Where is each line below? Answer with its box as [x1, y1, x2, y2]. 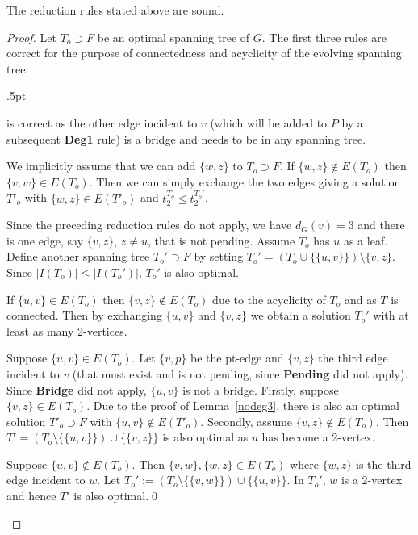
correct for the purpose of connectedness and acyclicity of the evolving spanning [6, 44, 402, 61]
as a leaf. [343, 232, 388, 249]
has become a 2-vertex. [261, 428, 375, 445]
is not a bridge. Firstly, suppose [182, 381, 339, 398]
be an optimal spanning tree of [97, 28, 250, 45]
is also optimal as [162, 428, 249, 445]
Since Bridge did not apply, [6, 381, 147, 398]
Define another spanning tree [6, 248, 150, 265]
